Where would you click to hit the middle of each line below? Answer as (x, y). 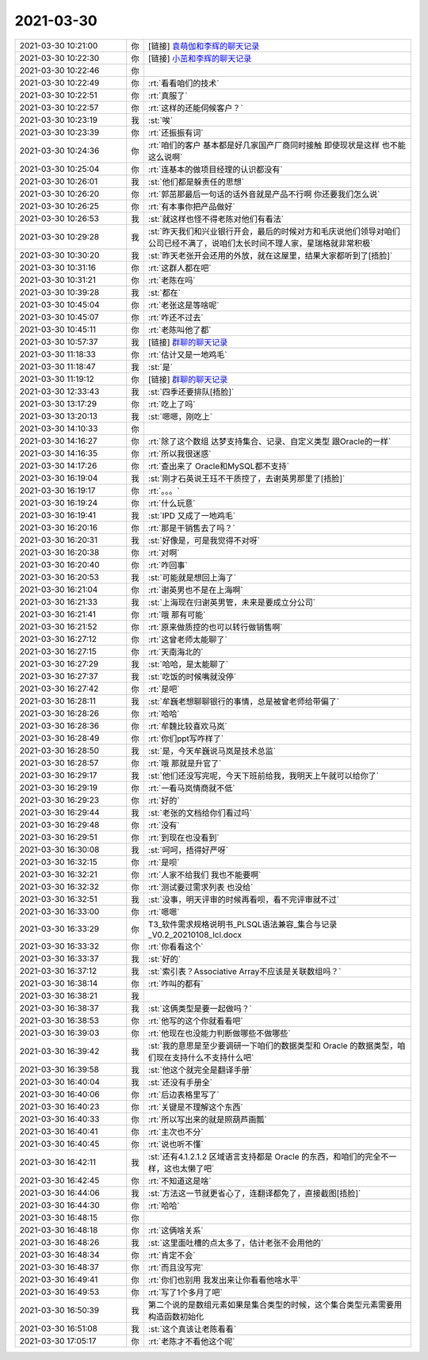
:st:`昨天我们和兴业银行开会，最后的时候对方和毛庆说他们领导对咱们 (274, 231)
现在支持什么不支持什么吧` (205, 1057)
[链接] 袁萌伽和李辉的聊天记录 (204, 46)
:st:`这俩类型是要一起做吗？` (200, 1008)
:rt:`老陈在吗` (172, 280)
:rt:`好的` (164, 800)
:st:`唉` (160, 120)
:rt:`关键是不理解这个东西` (195, 1107)
